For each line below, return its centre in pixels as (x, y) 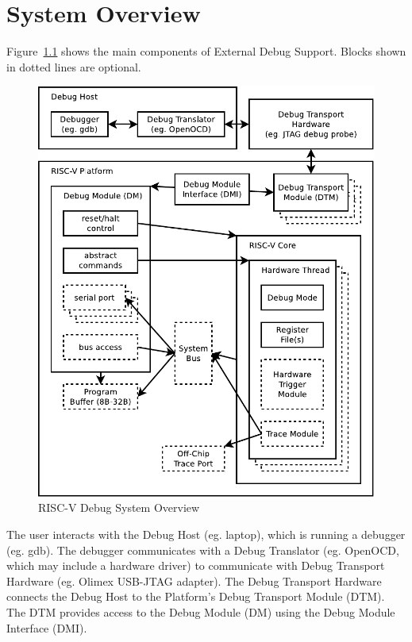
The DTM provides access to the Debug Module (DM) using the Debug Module (201, 611)
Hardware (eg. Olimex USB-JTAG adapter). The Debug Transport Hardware (194, 580)
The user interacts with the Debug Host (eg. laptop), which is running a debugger (206, 534)
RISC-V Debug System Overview (119, 507)
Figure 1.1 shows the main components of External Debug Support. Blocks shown (206, 51)
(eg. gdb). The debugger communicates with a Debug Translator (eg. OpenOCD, (203, 550)
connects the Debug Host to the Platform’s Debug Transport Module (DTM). (196, 596)
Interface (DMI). (47, 627)
